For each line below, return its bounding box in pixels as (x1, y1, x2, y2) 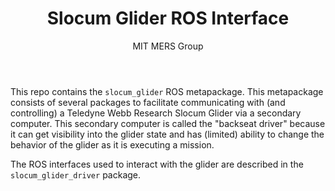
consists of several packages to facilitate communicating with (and (10, 96, 286, 108)
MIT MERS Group (132, 40, 204, 52)
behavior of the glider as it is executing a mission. (10, 138, 215, 151)
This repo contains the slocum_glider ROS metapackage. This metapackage (10, 85, 324, 97)
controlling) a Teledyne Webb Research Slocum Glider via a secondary (10, 107, 302, 119)
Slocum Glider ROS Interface (46, 7, 290, 30)
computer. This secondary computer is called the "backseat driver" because (10, 117, 326, 129)
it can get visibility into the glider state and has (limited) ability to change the (10, 128, 325, 140)
